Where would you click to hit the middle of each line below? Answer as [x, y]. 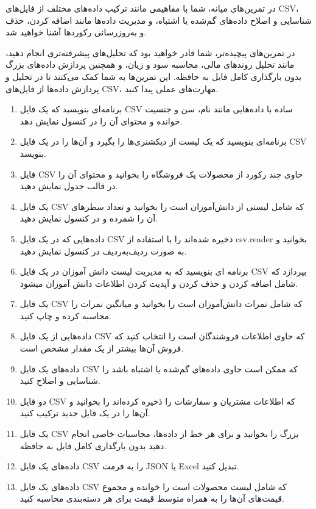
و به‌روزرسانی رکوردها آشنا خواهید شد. [76, 32]
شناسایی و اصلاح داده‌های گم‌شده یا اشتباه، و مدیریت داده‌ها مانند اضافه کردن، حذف [159, 20]
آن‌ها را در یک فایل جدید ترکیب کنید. [85, 413]
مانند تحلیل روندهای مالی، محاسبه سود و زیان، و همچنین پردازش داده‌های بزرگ [150, 64]
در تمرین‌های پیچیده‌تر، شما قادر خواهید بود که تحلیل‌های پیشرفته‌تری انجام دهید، [150, 52]
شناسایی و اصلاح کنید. [60, 381]
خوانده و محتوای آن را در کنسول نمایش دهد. [101, 121]
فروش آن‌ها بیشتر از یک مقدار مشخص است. [102, 348]
